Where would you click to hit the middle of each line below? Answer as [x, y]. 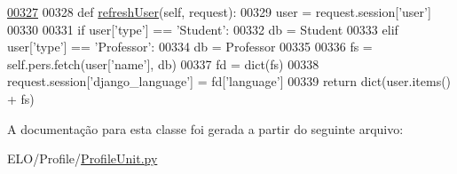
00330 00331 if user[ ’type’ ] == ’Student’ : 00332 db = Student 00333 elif [203, 29]
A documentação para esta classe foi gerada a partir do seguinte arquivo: [205, 128]
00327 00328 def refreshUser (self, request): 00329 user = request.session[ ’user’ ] [219, 12]
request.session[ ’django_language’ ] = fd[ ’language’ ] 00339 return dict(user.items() [229, 81]
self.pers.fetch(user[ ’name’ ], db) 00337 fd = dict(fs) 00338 [163, 63]
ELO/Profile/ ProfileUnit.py [83, 158]
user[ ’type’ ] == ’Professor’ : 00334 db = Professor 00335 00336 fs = [190, 47]
